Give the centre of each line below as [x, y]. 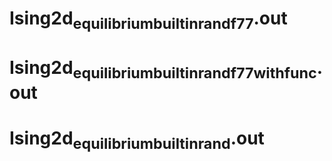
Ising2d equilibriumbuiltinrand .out [137, 140]
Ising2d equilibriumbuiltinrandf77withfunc [163, 69]
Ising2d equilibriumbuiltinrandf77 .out [148, 20]
